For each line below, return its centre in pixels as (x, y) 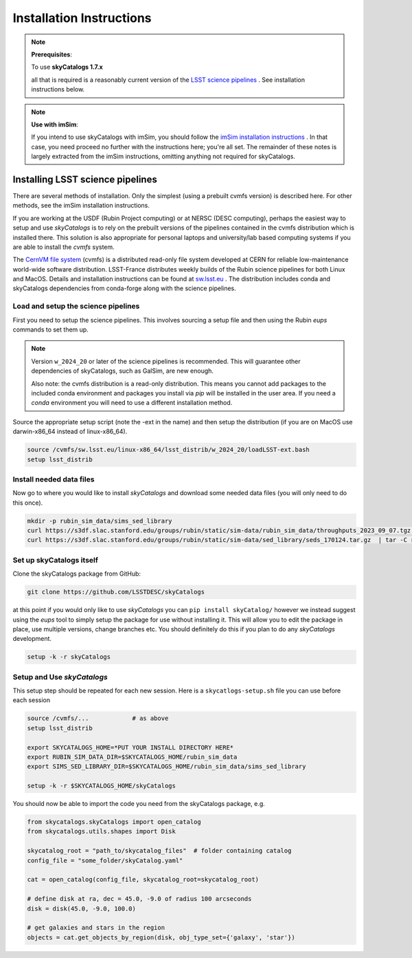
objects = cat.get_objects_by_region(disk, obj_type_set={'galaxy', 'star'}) (161, 937)
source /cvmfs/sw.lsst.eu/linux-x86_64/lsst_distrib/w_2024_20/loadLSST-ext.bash (169, 450)
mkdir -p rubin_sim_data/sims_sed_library (100, 521)
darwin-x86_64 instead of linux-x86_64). (70, 432)
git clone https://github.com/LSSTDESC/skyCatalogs (116, 592)
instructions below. (58, 89)
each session (32, 700)
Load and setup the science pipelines (76, 306)
